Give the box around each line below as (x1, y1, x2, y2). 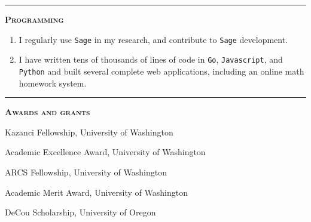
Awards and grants (5, 106, 90, 118)
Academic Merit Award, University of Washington (5, 186, 188, 198)
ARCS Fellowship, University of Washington (5, 165, 167, 178)
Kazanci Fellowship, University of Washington (5, 125, 173, 138)
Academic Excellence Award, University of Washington (5, 146, 206, 158)
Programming (5, 13, 64, 25)
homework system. (19, 76, 87, 89)
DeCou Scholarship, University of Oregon (5, 206, 156, 218)
